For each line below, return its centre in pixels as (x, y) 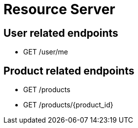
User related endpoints (61, 33)
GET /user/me (46, 52)
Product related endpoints (69, 71)
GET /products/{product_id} (68, 105)
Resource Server (59, 9)
